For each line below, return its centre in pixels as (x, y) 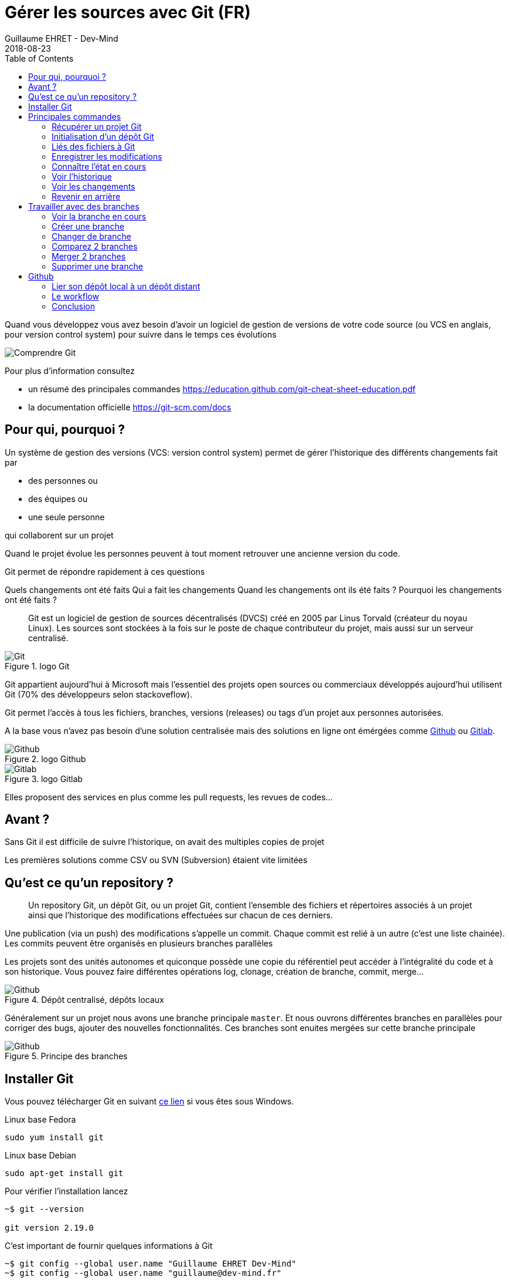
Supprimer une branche (97, 266)
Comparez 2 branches (95, 246)
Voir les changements (94, 186)
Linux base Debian (40, 1156)
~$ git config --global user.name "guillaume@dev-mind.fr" (143, 1273)
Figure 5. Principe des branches (66, 1056)
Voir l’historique (82, 176)
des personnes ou (63, 480)
